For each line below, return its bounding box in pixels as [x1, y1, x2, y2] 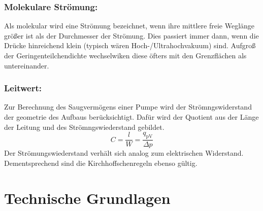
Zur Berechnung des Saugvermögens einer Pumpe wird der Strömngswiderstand [4, 101, 252, 112]
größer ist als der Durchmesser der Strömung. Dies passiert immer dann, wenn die [4, 30, 259, 41]
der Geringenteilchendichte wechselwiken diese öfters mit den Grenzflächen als [4, 50, 247, 60]
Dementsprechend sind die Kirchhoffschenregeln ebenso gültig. [4, 157, 198, 168]
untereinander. [4, 60, 49, 71]
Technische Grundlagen [4, 187, 171, 208]
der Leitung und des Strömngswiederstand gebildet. [4, 121, 165, 132]
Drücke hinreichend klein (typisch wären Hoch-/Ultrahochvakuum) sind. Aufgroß [4, 40, 256, 51]
